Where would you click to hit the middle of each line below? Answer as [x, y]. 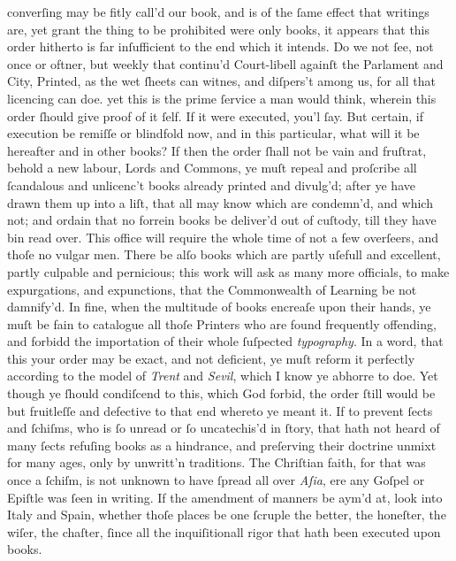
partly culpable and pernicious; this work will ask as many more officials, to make [228, 271]
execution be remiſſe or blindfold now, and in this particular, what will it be [213, 133]
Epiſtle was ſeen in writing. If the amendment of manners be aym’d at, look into [225, 497]
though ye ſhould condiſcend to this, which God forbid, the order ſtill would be [221, 393]
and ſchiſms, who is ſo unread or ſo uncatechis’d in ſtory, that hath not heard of [224, 428]
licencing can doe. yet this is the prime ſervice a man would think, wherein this [222, 98]
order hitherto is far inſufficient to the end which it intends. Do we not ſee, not [220, 46]
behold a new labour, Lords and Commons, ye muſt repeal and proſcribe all [212, 168]
